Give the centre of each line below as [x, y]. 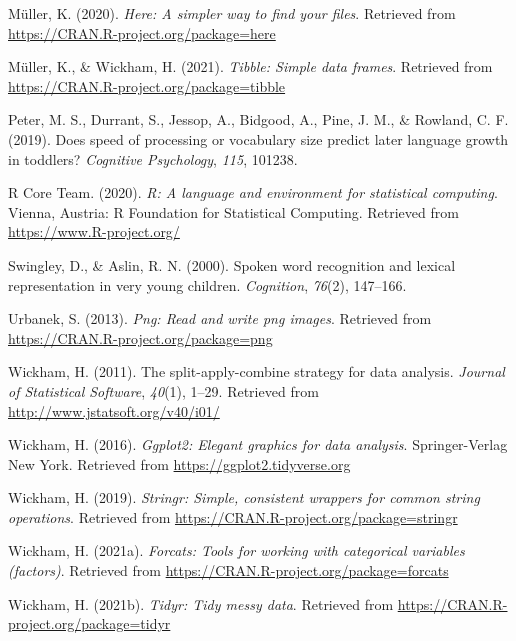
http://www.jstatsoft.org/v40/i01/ [114, 410]
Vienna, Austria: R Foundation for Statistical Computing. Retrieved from [233, 211]
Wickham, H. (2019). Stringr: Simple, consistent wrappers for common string [244, 497]
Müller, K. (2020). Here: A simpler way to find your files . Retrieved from [232, 13]
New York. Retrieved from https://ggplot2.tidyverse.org [179, 463]
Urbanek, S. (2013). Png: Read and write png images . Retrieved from [220, 318]
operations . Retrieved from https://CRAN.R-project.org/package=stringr [233, 516]
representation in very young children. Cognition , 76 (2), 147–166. [207, 284]
